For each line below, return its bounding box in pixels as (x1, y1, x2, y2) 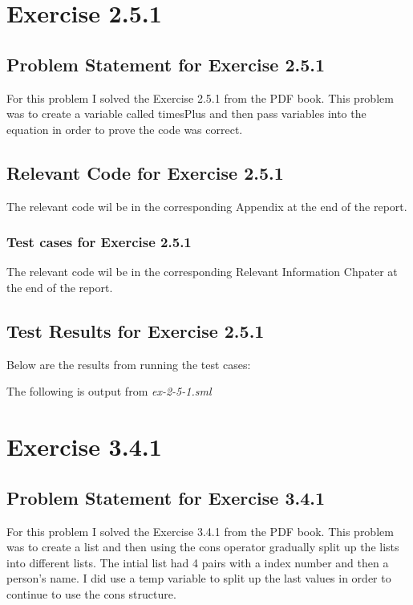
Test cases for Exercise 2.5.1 (6, 232, 192, 252)
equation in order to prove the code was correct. (6, 120, 243, 137)
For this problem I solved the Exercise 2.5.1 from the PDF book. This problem (6, 89, 394, 106)
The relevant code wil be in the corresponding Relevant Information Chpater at (6, 263, 398, 280)
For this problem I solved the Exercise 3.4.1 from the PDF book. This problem (6, 522, 394, 539)
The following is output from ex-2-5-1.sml (6, 383, 212, 400)
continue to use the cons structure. (6, 585, 176, 602)
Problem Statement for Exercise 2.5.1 (6, 51, 326, 76)
